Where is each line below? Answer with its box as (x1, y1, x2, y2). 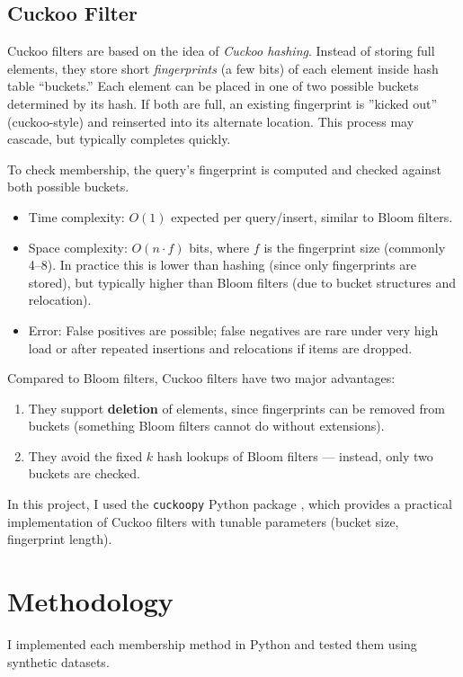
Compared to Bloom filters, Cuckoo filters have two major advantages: (7, 369, 396, 387)
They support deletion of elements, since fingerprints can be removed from (28, 398, 445, 417)
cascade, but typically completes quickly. (7, 129, 231, 148)
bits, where (189, 237, 250, 256)
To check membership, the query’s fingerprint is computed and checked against (7, 159, 442, 178)
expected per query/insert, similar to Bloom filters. (171, 207, 453, 226)
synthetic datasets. (7, 652, 110, 671)
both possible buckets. (7, 177, 129, 196)
